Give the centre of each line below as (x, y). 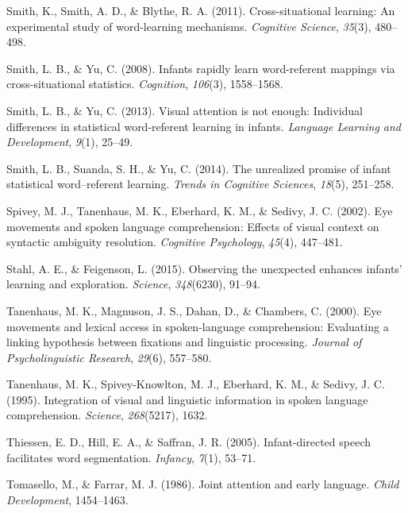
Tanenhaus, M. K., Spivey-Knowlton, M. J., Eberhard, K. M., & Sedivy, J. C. (196, 384)
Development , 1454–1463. (67, 499)
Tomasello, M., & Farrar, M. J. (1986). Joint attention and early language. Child (203, 484)
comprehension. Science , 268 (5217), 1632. (107, 415)
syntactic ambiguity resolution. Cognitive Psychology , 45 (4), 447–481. (175, 242)
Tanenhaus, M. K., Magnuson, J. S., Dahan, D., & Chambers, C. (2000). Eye (194, 310)
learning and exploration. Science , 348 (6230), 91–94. (133, 284)
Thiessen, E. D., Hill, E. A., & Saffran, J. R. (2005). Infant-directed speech (189, 442)
